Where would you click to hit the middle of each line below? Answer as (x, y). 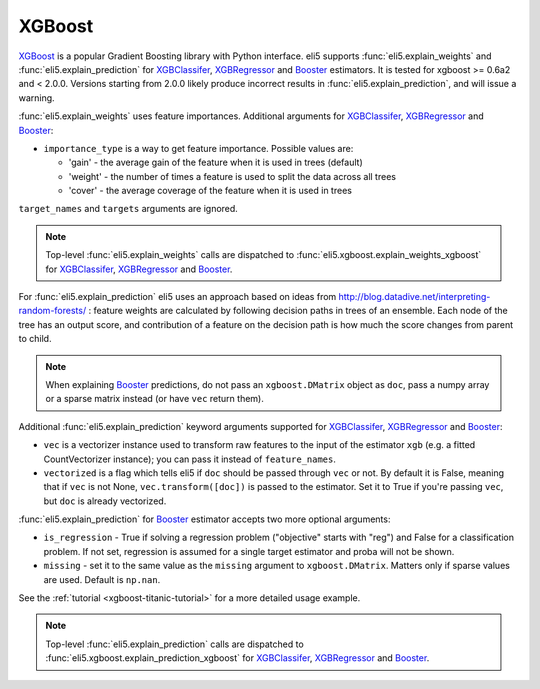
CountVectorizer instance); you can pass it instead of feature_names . (190, 459)
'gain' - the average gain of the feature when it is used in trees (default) (216, 162)
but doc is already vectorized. (105, 501)
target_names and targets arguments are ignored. (128, 209)
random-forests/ (52, 311)
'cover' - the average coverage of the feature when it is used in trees (210, 191)
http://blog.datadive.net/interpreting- (414, 297)
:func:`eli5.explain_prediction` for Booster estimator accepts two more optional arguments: (204, 519)
